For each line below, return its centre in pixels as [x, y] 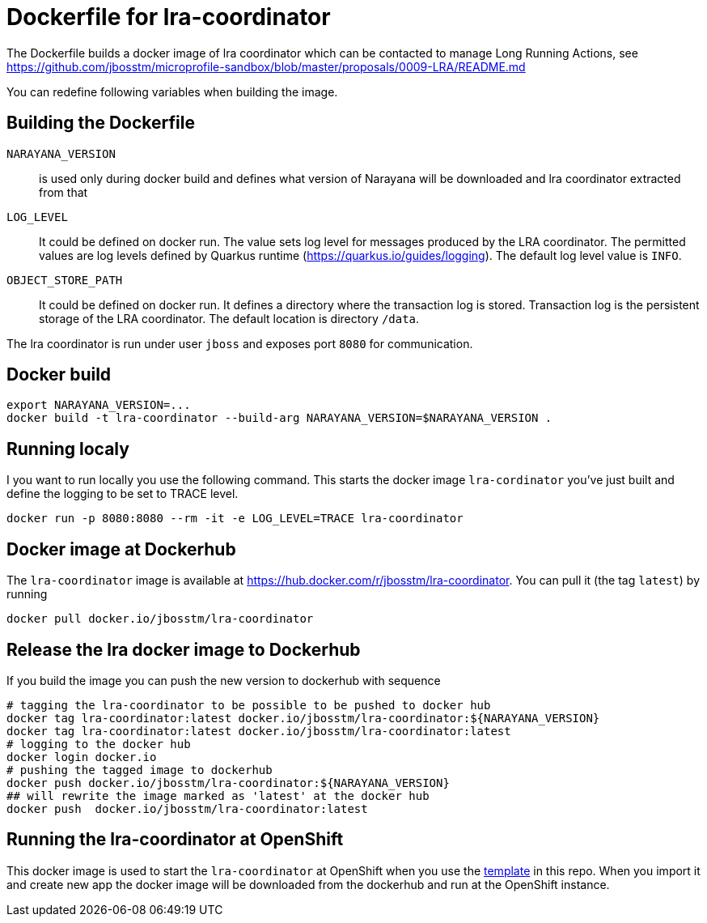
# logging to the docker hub [99, 744]
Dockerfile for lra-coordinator [169, 17]
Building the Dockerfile [101, 123]
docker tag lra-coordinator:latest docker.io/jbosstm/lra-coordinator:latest [259, 731]
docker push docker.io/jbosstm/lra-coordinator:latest [187, 808]
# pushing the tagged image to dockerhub [140, 770]
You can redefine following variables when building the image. [172, 91]
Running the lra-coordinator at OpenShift [175, 840]
